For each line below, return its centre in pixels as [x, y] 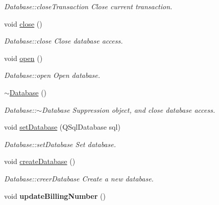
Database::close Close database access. [64, 41]
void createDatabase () [40, 161]
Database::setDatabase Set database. [60, 144]
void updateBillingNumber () [55, 196]
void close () [23, 23]
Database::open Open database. [52, 75]
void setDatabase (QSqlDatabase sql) [62, 127]
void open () [23, 58]
